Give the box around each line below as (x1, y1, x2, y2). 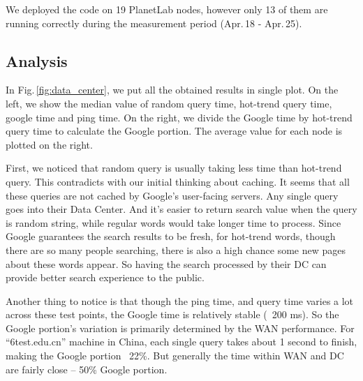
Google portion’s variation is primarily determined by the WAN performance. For (6, 320, 355, 335)
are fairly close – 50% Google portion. (6, 361, 168, 376)
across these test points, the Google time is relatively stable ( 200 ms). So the (6, 307, 339, 322)
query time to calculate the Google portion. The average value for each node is (6, 124, 343, 138)
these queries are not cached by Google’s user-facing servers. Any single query (6, 188, 339, 202)
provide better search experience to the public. (6, 270, 205, 285)
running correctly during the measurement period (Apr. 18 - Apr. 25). (6, 15, 302, 30)
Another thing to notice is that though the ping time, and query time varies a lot (6, 293, 354, 308)
